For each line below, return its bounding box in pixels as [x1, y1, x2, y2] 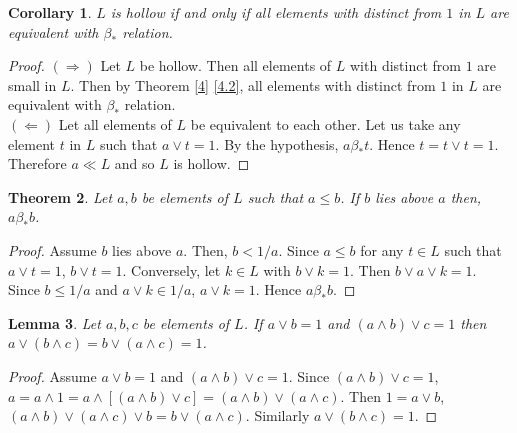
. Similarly [245, 405, 310, 426]
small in [8, 74, 57, 95]
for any [360, 239, 404, 260]
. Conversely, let [122, 259, 221, 280]
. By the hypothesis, [215, 133, 339, 154]
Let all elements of [58, 113, 172, 134]
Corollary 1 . [8, 2, 92, 22]
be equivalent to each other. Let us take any [190, 113, 461, 134]
